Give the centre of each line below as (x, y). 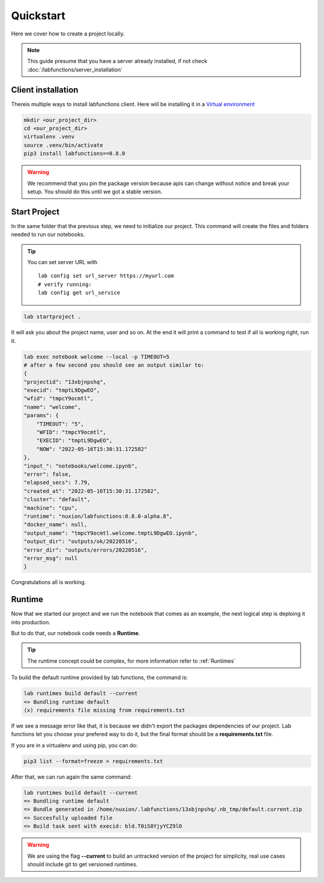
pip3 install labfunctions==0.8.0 (74, 154)
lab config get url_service (79, 293)
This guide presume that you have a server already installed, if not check (117, 61)
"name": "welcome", (52, 407)
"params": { (41, 415)
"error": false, (48, 474)
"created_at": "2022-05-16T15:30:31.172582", (92, 491)
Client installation (45, 90)
